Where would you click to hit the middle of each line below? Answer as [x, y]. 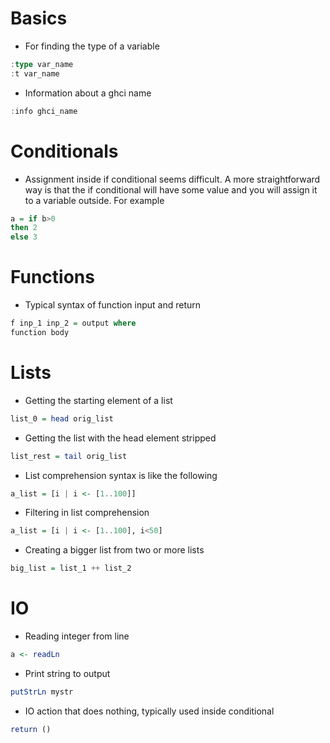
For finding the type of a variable [92, 46]
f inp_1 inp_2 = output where [73, 323]
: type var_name [42, 64]
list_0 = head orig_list [62, 418]
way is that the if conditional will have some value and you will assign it [171, 189]
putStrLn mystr [42, 692]
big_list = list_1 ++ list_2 [71, 568]
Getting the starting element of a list [98, 400]
